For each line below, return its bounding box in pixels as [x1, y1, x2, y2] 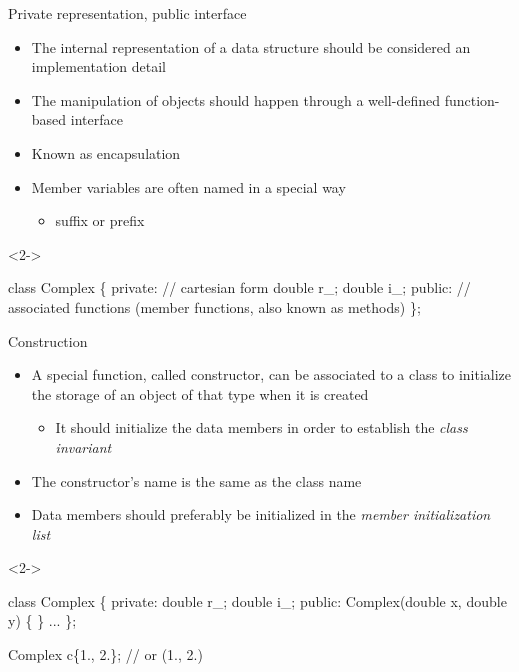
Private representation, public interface [8, 3, 247, 23]
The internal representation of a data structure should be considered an [31, 36, 471, 57]
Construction [8, 330, 88, 351]
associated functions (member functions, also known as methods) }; [8, 296, 421, 317]
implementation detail [31, 56, 166, 77]
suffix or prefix [55, 210, 145, 231]
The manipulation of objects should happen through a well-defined [31, 89, 440, 110]
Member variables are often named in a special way [31, 176, 346, 197]
